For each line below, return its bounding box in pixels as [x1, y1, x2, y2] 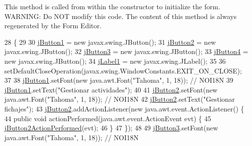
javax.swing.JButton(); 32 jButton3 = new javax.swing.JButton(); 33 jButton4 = [4, 46, 249, 56]
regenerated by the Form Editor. [4, 20, 102, 31]
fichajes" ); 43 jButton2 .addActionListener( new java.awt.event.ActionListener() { [4, 103, 244, 113]
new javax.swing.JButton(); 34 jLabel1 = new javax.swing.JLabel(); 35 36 [4, 55, 226, 66]
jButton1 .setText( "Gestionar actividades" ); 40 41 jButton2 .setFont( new [4, 84, 218, 94]
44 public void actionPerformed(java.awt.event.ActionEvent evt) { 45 [4, 113, 211, 123]
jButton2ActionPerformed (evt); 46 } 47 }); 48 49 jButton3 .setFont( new [4, 123, 218, 133]
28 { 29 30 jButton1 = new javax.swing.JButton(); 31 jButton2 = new [4, 36, 216, 47]
